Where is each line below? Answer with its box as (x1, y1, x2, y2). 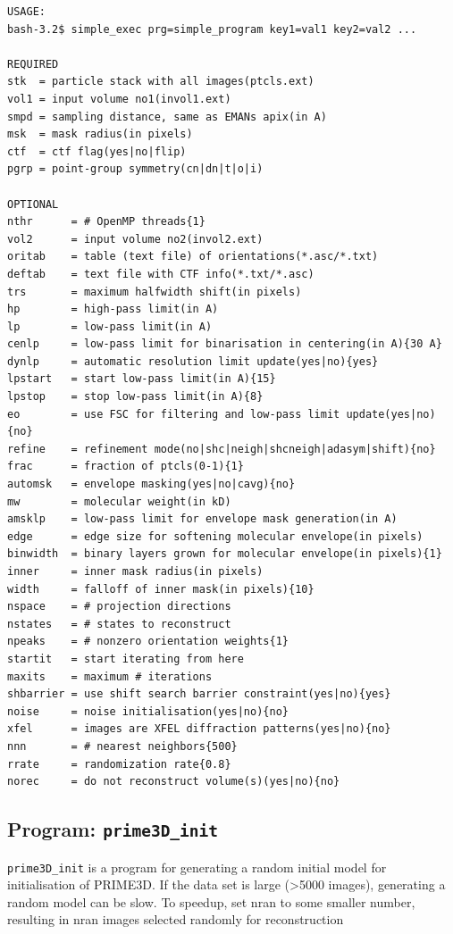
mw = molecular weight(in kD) (7, 495, 231, 508)
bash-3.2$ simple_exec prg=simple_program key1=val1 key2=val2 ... (7, 22, 417, 36)
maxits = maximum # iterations (7, 670, 213, 683)
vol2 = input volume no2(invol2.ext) (7, 232, 264, 246)
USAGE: (7, 5, 46, 18)
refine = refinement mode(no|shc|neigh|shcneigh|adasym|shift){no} (7, 442, 436, 455)
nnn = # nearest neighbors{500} (7, 739, 238, 753)
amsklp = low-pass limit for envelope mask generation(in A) (7, 513, 398, 526)
